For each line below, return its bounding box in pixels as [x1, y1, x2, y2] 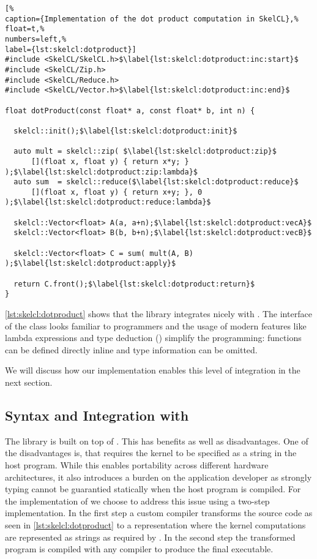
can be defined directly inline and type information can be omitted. [5, 343, 258, 356]
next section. [5, 376, 53, 388]
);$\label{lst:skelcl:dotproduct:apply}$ [5, 259, 176, 268]
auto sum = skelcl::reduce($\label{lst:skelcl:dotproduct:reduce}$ [13, 178, 299, 187]
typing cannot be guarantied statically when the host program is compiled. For [5, 482, 301, 495]
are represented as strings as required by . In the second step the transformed [5, 530, 296, 543]
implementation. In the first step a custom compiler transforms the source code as [5, 506, 313, 519]
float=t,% [5, 24, 45, 34]
